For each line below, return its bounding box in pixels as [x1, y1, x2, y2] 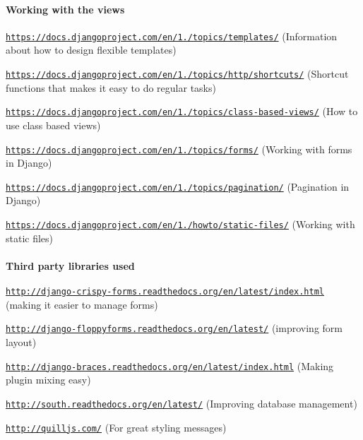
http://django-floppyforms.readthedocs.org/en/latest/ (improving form [6, 321, 343, 335]
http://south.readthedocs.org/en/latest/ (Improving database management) [6, 396, 357, 410]
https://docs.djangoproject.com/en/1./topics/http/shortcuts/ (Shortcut [6, 66, 349, 81]
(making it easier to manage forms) [6, 297, 158, 311]
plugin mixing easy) [6, 372, 91, 387]
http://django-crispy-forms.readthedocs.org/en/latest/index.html [6, 287, 325, 297]
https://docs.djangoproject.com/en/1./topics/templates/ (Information [6, 28, 338, 43]
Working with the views [6, 1, 125, 16]
